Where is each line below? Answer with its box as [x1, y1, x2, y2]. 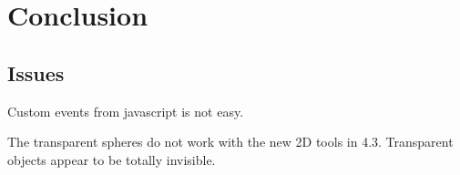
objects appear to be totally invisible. [7, 149, 216, 169]
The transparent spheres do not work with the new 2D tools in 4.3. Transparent [7, 132, 454, 151]
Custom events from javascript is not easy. [7, 101, 244, 120]
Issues [7, 58, 65, 87]
